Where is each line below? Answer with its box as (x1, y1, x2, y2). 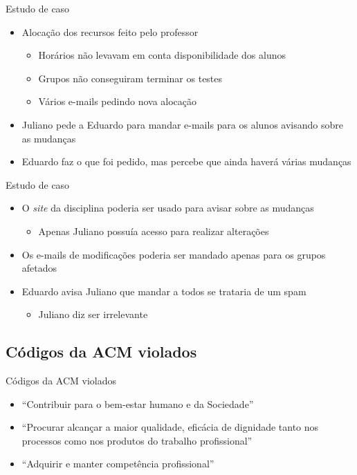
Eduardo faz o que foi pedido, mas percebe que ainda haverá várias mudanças (21, 154, 351, 169)
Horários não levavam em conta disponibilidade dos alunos (38, 48, 286, 62)
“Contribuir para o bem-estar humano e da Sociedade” (21, 396, 254, 411)
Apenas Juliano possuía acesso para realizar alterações (38, 223, 269, 238)
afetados (21, 261, 57, 275)
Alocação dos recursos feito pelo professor (21, 24, 199, 39)
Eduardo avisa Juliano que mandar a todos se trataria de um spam (21, 283, 306, 298)
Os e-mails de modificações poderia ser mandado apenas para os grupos (21, 247, 326, 261)
